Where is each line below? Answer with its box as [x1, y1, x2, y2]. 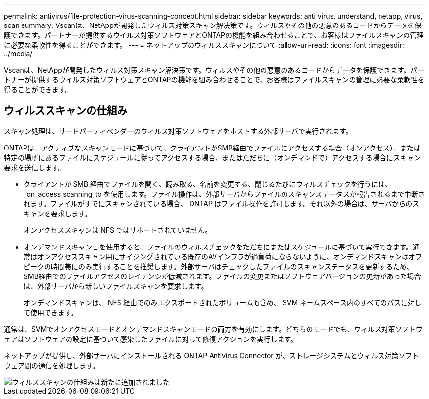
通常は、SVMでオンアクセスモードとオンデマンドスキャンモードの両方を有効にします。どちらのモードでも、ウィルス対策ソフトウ [4, 324, 423, 333]
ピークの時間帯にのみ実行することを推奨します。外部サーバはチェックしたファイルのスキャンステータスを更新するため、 [24, 262, 414, 271]
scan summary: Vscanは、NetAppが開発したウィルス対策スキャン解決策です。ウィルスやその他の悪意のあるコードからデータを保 [4, 21, 422, 29]
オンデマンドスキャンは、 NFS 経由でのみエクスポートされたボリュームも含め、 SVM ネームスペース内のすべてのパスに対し [24, 298, 422, 307]
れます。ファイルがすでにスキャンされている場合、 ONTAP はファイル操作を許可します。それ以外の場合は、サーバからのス [24, 199, 420, 208]
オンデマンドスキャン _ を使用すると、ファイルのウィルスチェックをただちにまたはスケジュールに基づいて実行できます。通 [24, 242, 420, 251]
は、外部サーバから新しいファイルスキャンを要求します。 [24, 281, 208, 290]
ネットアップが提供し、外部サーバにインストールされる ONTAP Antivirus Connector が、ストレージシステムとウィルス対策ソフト [4, 351, 419, 360]
